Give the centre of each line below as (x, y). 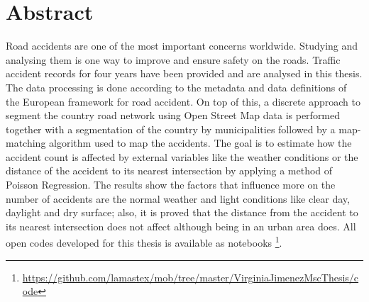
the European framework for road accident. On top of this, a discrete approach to (183, 101)
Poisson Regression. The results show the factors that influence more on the (171, 185)
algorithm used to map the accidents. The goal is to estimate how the (200, 143)
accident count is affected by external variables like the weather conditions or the (182, 156)
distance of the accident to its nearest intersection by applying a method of (169, 170)
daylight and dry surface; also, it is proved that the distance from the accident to (182, 212)
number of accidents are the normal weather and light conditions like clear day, (178, 198)
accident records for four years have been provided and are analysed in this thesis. (184, 73)
